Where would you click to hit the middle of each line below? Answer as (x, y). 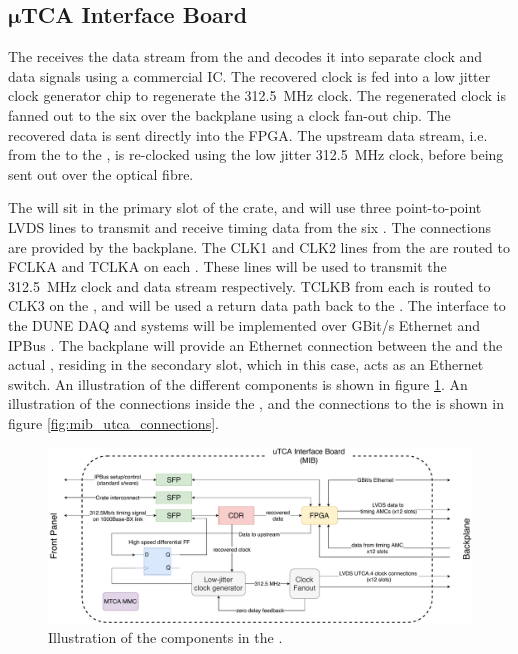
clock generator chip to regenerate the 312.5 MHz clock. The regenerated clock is (257, 95)
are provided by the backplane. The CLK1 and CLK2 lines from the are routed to (259, 246)
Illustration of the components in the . (165, 636)
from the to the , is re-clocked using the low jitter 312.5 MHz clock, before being (256, 154)
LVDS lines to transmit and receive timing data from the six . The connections (250, 226)
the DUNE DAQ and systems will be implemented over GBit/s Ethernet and (244, 324)
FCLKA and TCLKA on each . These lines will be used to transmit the (227, 266)
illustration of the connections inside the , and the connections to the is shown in (256, 403)
